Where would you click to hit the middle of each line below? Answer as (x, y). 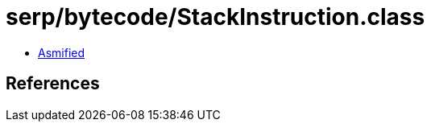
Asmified (62, 52)
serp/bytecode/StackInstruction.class (215, 17)
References (53, 84)
